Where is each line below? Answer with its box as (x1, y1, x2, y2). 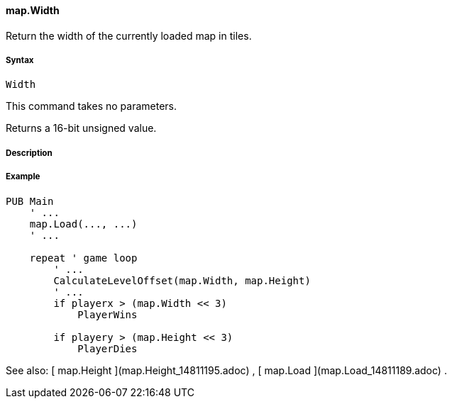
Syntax (6, 55, 34, 65)
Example (6, 172, 40, 182)
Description (6, 147, 53, 158)
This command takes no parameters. (6, 100, 177, 113)
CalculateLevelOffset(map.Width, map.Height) (53, 274, 311, 286)
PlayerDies (77, 342, 138, 354)
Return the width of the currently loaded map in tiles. (6, 29, 252, 42)
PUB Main (6, 195, 54, 207)
